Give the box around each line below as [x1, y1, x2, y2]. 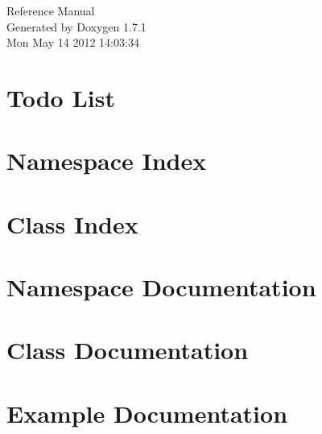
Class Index [6, 207, 138, 240]
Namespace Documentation [6, 271, 316, 304]
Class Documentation [6, 333, 249, 366]
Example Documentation [6, 396, 288, 429]
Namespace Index [6, 144, 207, 177]
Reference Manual [6, 2, 95, 19]
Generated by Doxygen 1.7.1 [6, 18, 147, 35]
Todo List [6, 81, 115, 114]
